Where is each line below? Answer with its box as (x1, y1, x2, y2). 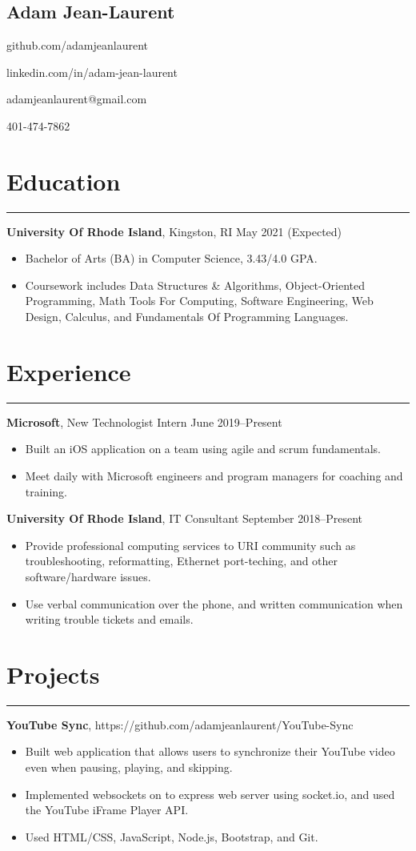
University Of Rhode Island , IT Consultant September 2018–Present (6, 510, 363, 527)
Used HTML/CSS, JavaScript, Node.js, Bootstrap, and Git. (25, 828, 318, 845)
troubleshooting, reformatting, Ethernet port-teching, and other (25, 552, 338, 569)
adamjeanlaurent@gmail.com (6, 90, 147, 107)
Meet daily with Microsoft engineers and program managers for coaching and (25, 467, 403, 484)
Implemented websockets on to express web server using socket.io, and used (25, 785, 395, 802)
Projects (6, 657, 100, 690)
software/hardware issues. (25, 568, 151, 584)
